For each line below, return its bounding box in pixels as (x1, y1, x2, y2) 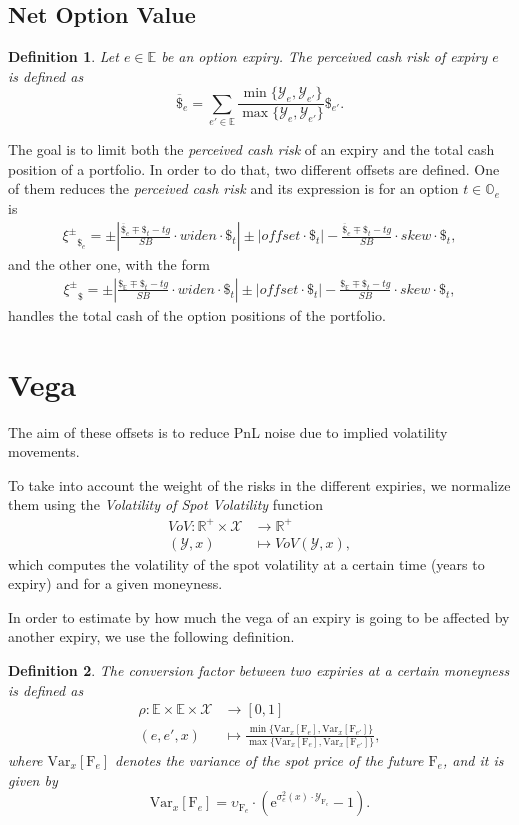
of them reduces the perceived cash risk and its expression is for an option (8, 178, 459, 199)
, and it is (442, 750, 504, 771)
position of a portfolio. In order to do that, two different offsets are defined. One (8, 158, 500, 179)
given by (8, 769, 58, 790)
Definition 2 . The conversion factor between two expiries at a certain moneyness (8, 660, 510, 681)
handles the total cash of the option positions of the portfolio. (8, 304, 386, 325)
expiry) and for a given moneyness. (8, 573, 223, 594)
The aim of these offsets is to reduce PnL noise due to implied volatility (8, 421, 448, 442)
